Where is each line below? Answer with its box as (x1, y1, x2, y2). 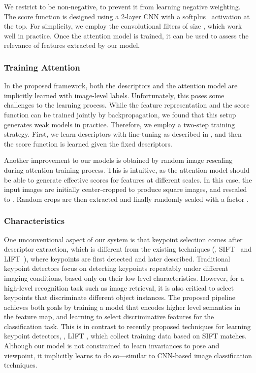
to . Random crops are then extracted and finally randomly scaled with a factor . (4, 193, 249, 204)
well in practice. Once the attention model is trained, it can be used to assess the (4, 30, 249, 40)
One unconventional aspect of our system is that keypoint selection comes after (4, 234, 243, 244)
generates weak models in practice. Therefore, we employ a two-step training (4, 119, 235, 129)
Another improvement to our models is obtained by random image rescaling (4, 155, 232, 165)
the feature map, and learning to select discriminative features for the (4, 311, 214, 322)
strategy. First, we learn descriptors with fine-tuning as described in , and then (4, 129, 242, 139)
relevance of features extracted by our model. (4, 40, 140, 50)
